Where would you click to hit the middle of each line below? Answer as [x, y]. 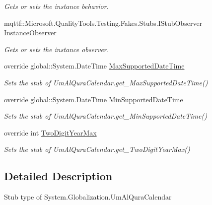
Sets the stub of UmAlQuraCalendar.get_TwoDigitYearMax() [97, 149]
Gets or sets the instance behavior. [56, 6]
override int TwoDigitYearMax [50, 132]
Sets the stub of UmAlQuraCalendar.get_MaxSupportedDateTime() [106, 82]
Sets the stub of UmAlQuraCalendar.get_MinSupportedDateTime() [106, 116]
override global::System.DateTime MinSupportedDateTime [94, 99]
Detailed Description [58, 176]
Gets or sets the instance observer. [57, 49]
